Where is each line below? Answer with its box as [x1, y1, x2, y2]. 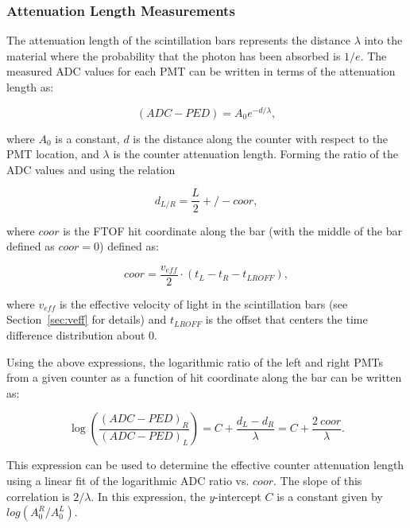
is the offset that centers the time [205, 311, 368, 328]
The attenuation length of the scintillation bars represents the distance [6, 32, 350, 49]
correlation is [6, 487, 70, 504]
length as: [6, 79, 54, 95]
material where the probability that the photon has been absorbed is [6, 47, 341, 64]
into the [364, 32, 403, 49]
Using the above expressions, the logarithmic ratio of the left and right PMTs [6, 353, 384, 370]
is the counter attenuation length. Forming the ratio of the [113, 146, 398, 162]
